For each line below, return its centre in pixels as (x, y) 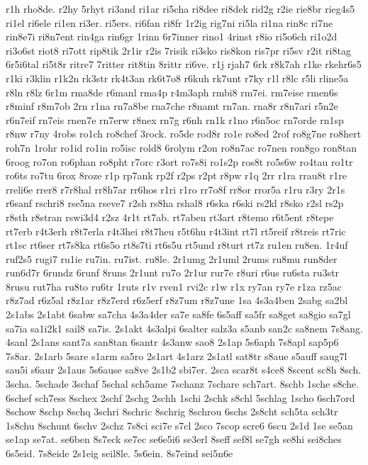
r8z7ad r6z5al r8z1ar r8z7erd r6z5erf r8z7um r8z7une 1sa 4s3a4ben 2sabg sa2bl (177, 300)
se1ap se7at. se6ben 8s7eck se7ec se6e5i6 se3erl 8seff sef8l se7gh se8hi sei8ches (174, 439)
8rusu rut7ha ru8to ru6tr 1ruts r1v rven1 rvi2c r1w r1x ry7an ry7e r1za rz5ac (174, 286)
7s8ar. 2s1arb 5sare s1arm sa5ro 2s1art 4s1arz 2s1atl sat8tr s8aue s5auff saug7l (177, 355)
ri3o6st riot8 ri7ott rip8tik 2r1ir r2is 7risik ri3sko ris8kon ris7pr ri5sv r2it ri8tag (178, 50)
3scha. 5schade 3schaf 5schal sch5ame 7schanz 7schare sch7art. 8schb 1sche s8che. (183, 384)
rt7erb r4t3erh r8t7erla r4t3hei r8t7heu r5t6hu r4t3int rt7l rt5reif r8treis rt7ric (176, 231)
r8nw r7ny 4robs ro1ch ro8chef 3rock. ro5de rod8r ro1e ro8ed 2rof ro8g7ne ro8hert (184, 134)
